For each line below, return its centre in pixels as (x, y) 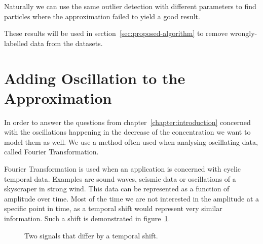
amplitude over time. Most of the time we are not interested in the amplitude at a (132, 198)
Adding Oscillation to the (95, 78)
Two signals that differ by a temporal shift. (91, 235)
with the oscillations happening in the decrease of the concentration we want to (127, 132)
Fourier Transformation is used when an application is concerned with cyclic (122, 169)
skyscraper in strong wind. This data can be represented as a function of (117, 189)
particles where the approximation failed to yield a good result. (102, 16)
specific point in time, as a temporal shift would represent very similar (113, 208)
